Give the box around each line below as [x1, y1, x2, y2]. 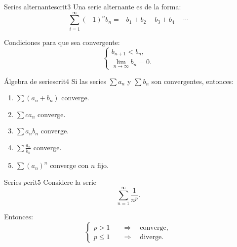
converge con [50, 160, 89, 170]
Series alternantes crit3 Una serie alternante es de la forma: [4, 1, 181, 11]
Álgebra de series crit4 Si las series [4, 76, 107, 86]
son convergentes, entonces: [151, 76, 234, 86]
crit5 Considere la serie [27, 176, 97, 187]
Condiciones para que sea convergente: [4, 37, 120, 47]
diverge [140, 233, 162, 241]
